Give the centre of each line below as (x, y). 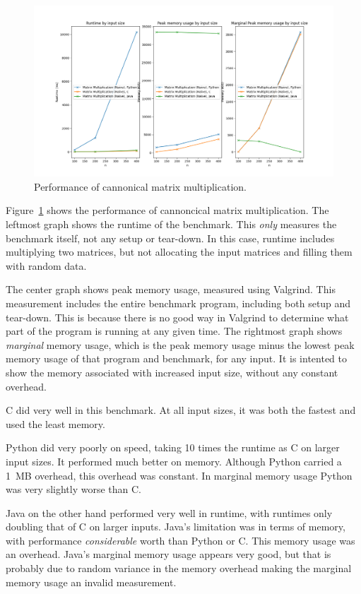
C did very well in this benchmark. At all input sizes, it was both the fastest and (181, 410)
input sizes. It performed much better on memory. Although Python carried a (174, 461)
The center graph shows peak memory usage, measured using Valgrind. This (171, 289)
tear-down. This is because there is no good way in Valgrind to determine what (177, 317)
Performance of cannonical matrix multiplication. (140, 186)
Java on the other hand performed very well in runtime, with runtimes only (169, 512)
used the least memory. (55, 423)
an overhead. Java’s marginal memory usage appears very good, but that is (168, 554)
